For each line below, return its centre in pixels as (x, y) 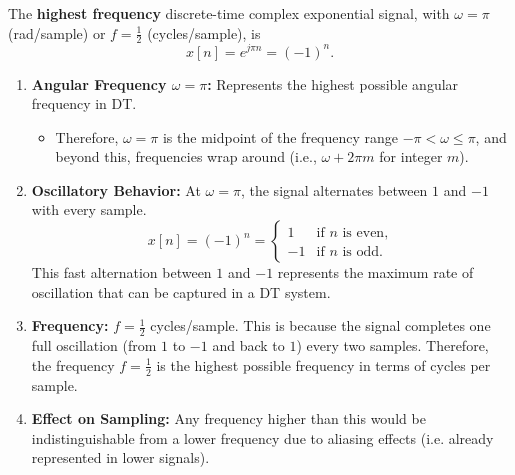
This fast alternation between (121, 272)
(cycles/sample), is (204, 32)
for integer (411, 156)
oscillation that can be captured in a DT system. (181, 291)
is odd (361, 252)
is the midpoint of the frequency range (280, 136)
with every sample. (89, 209)
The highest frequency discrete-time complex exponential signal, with (229, 13)
